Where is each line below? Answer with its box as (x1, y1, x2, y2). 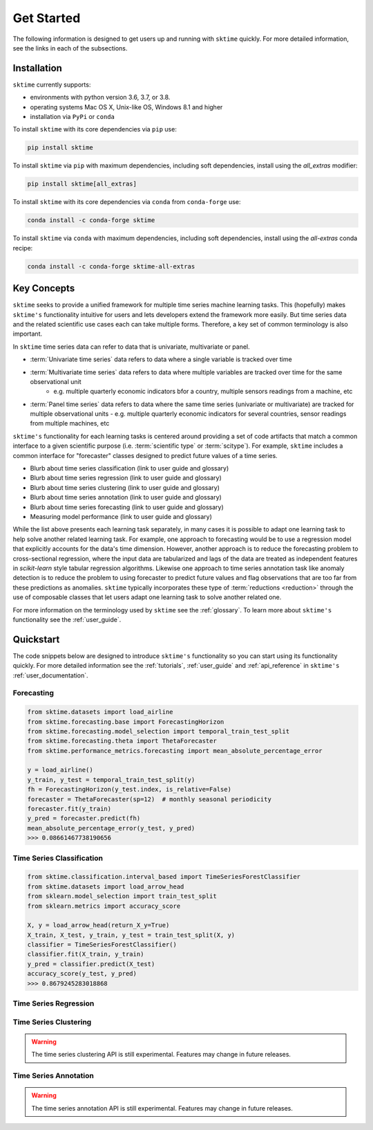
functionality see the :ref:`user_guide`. (12, 615, 122, 623)
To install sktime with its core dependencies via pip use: (12, 125, 178, 134)
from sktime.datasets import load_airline (27, 708, 173, 716)
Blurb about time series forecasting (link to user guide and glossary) (30, 502, 224, 511)
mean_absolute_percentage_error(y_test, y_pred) (27, 824, 195, 832)
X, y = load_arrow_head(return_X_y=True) (27, 921, 170, 929)
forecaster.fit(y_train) (27, 805, 112, 813)
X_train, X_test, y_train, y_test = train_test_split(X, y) (27, 931, 236, 939)
